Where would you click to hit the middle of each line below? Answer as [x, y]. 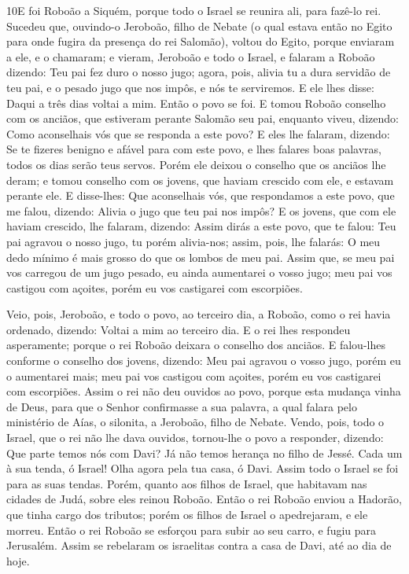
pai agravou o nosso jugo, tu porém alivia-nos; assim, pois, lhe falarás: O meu [193, 241]
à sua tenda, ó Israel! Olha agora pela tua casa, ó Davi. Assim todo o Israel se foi [203, 468]
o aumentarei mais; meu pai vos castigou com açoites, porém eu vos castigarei [194, 375]
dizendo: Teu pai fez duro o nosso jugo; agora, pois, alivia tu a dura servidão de [199, 72]
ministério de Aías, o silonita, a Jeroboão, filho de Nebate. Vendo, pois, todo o [195, 422]
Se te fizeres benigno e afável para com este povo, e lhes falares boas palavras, [194, 149]
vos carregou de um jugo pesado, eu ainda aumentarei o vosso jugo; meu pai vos [199, 272]
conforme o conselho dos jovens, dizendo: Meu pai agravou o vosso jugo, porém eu [204, 361]
